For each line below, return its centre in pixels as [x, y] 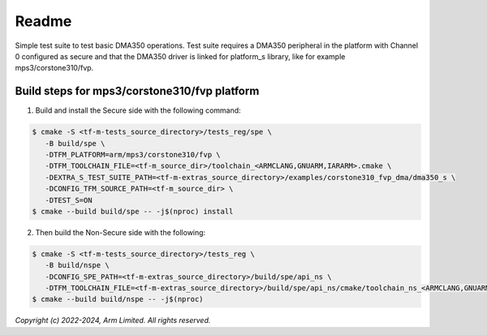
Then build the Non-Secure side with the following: [121, 232]
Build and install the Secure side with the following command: [138, 110]
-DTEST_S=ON [69, 200]
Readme [43, 21]
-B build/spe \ [75, 143]
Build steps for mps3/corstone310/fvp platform [137, 91]
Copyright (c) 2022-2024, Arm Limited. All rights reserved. [113, 320]
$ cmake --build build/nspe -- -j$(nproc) [118, 299]
